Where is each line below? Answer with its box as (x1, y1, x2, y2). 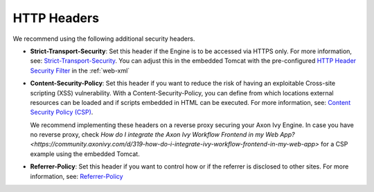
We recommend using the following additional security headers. (12, 35, 195, 43)
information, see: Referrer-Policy (30, 172, 124, 180)
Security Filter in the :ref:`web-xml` (30, 66, 130, 75)
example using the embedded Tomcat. (30, 149, 140, 158)
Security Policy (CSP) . (30, 108, 93, 117)
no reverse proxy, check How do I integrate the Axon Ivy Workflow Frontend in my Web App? (30, 131, 295, 139)
